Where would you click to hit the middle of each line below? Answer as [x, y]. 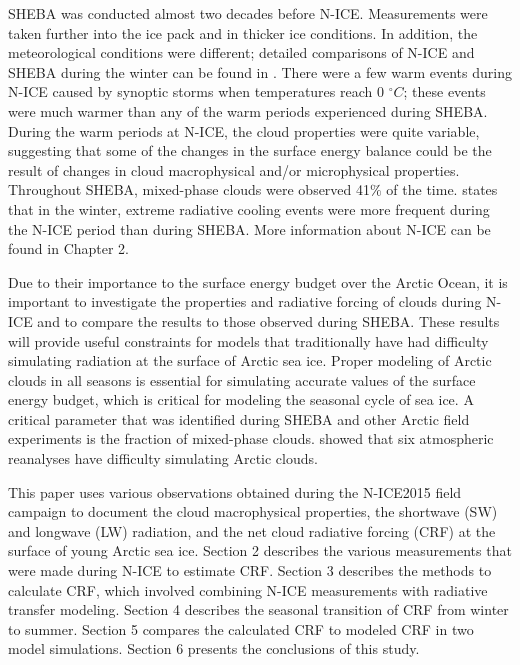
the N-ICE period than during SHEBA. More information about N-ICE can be [249, 228]
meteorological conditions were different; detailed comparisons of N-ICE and [241, 52]
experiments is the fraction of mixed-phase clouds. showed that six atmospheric [251, 438]
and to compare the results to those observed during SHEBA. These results [268, 320]
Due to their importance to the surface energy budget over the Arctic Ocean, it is [258, 281]
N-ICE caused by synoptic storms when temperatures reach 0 [196, 91]
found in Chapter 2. [69, 248]
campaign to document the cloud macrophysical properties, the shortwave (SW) [253, 511]
